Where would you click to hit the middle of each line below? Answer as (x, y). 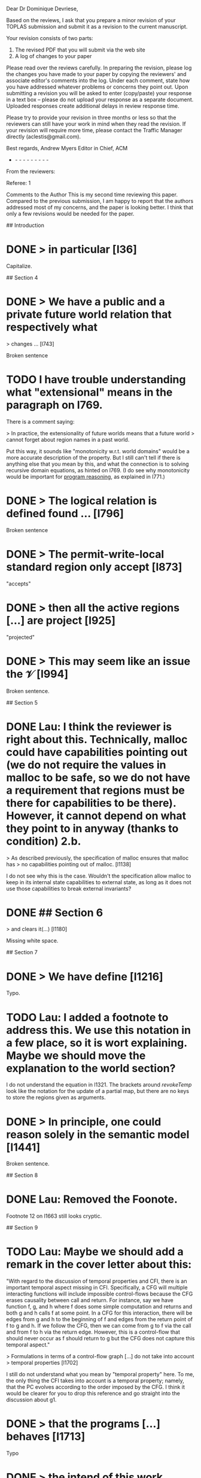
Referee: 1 (19, 183)
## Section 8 (22, 1175)
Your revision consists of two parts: (50, 38)
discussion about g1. (31, 1400)
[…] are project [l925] (61, 620)
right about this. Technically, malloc (97, 739)
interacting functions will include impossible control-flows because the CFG (100, 1294)
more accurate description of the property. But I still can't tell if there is (93, 457)
